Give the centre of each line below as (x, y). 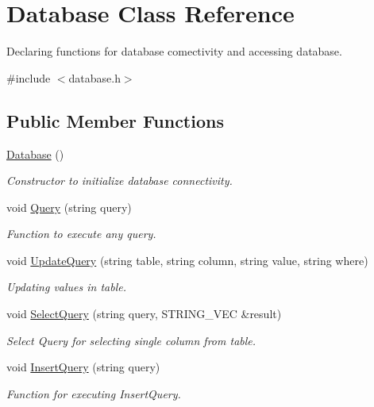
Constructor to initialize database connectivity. (120, 180)
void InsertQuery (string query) (83, 367)
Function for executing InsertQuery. (94, 393)
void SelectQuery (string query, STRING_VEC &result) (144, 314)
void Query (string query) (69, 207)
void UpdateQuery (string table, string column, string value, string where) (187, 260)
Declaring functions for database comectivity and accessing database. (174, 51)
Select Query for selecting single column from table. (131, 340)
